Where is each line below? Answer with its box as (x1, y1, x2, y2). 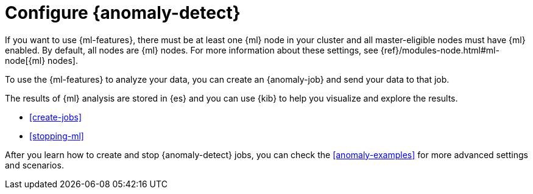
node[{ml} (5, 55, 46, 66)
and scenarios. (5, 159, 64, 170)
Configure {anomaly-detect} (5, 2, 241, 23)
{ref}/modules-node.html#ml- (380, 44, 499, 55)
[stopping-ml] (29, 130, 84, 141)
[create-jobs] (29, 111, 82, 122)
